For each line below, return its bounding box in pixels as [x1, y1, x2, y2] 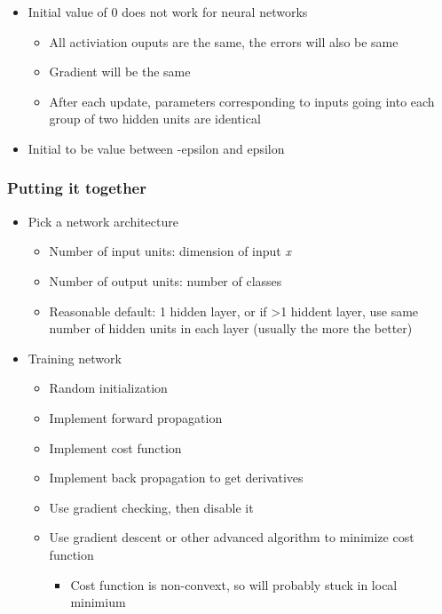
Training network [28, 348, 122, 367]
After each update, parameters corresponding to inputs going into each [49, 92, 435, 110]
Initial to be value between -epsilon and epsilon [28, 139, 285, 157]
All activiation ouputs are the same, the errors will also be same [49, 32, 399, 51]
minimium [70, 593, 126, 611]
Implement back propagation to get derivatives [49, 468, 304, 487]
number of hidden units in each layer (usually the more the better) [49, 319, 413, 338]
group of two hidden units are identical [49, 109, 261, 128]
